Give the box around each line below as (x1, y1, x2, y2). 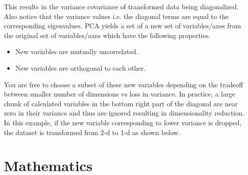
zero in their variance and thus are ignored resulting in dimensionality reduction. (4, 108, 245, 118)
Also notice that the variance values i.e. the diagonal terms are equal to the (4, 11, 229, 21)
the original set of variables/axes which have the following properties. (4, 30, 211, 40)
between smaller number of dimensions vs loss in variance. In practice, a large (4, 89, 235, 99)
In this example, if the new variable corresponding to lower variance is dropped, (4, 117, 242, 127)
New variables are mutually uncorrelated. (15, 46, 139, 57)
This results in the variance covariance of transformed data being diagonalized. (4, 1, 239, 11)
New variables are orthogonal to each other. (15, 62, 146, 73)
